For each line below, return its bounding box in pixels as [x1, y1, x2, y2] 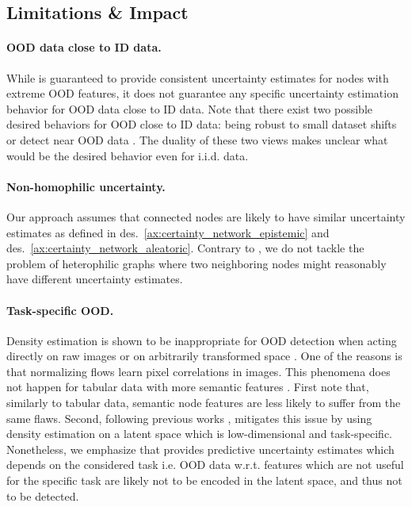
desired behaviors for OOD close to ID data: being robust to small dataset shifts [6, 116, 397, 133]
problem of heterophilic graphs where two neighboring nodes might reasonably [6, 255, 387, 271]
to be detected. [6, 487, 79, 504]
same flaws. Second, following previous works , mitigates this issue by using [6, 409, 372, 426]
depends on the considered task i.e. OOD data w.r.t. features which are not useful [6, 456, 404, 473]
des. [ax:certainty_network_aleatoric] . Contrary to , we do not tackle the [6, 240, 364, 256]
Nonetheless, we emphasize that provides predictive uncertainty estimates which [6, 440, 395, 457]
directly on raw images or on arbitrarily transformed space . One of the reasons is [6, 348, 402, 364]
